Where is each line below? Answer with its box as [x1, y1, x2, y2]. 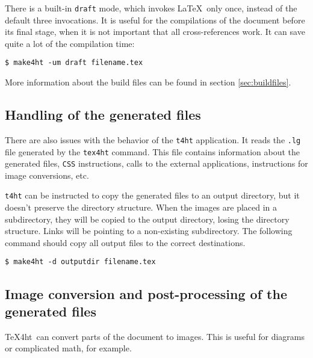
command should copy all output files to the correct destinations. [5, 236, 246, 248]
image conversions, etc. [5, 168, 89, 181]
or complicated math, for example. [5, 342, 132, 354]
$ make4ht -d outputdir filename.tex [5, 258, 156, 267]
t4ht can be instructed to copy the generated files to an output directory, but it [5, 189, 300, 202]
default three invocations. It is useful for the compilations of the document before [5, 13, 305, 26]
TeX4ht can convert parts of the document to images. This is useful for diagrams [5, 330, 305, 342]
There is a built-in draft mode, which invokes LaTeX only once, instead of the [5, 2, 297, 14]
